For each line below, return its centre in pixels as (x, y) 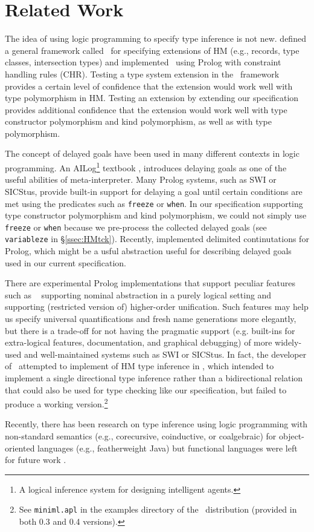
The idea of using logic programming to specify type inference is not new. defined (155, 38)
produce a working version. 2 (56, 403)
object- (291, 436)
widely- (288, 342)
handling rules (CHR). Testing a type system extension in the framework (142, 74)
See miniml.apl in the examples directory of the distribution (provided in (158, 509)
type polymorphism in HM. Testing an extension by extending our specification (152, 98)
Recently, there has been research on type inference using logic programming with (156, 424)
